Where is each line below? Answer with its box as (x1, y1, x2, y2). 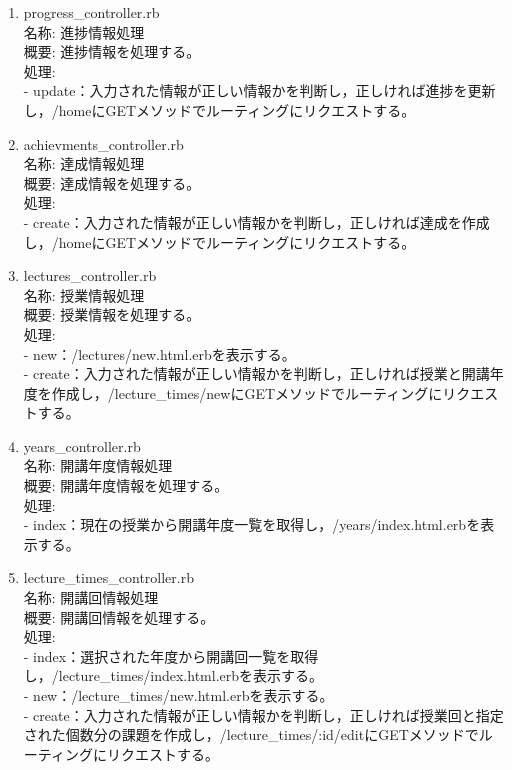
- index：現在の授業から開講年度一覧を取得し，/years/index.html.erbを (23, 514, 481, 535)
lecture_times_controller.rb (23, 567, 194, 588)
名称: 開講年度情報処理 (23, 455, 173, 476)
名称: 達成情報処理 (23, 153, 145, 174)
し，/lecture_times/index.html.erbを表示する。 (23, 665, 324, 686)
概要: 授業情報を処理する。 (23, 304, 201, 325)
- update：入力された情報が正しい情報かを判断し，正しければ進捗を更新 (23, 80, 496, 101)
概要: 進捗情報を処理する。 (23, 41, 201, 62)
